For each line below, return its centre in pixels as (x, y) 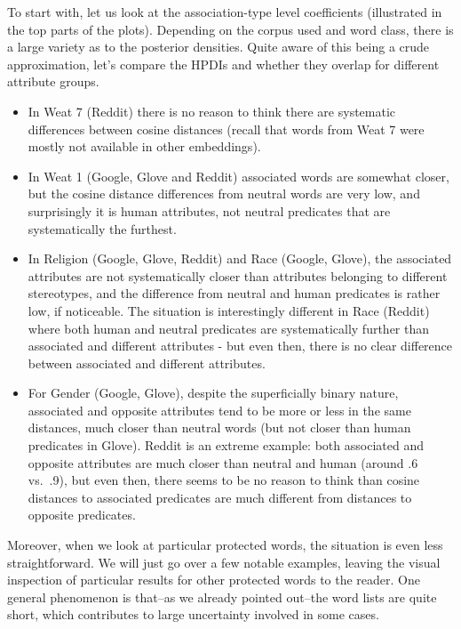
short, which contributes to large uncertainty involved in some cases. (193, 614)
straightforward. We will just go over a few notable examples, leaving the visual (224, 562)
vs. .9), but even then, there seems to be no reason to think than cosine (224, 480)
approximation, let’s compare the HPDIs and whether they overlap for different (223, 64)
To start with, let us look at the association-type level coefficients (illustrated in (225, 12)
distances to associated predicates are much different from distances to (220, 497)
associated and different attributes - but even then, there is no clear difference (240, 346)
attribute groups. (53, 81)
